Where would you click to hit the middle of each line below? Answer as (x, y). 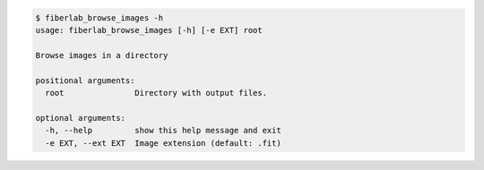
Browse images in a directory (102, 55)
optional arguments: (80, 118)
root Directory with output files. (156, 93)
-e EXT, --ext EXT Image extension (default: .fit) (163, 143)
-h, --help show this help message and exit (163, 131)
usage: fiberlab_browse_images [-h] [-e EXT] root (149, 30)
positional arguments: (85, 80)
